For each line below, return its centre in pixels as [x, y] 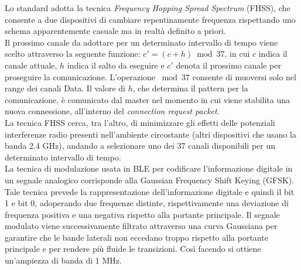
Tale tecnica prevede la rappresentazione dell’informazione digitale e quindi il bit [150, 191]
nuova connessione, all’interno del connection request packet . [112, 111]
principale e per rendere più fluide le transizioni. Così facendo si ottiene [133, 249]
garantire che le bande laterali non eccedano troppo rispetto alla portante [136, 237]
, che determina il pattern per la [190, 88]
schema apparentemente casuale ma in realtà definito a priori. [115, 31]
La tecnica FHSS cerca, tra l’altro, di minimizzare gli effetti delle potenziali [140, 122]
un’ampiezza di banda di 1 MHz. [63, 260]
